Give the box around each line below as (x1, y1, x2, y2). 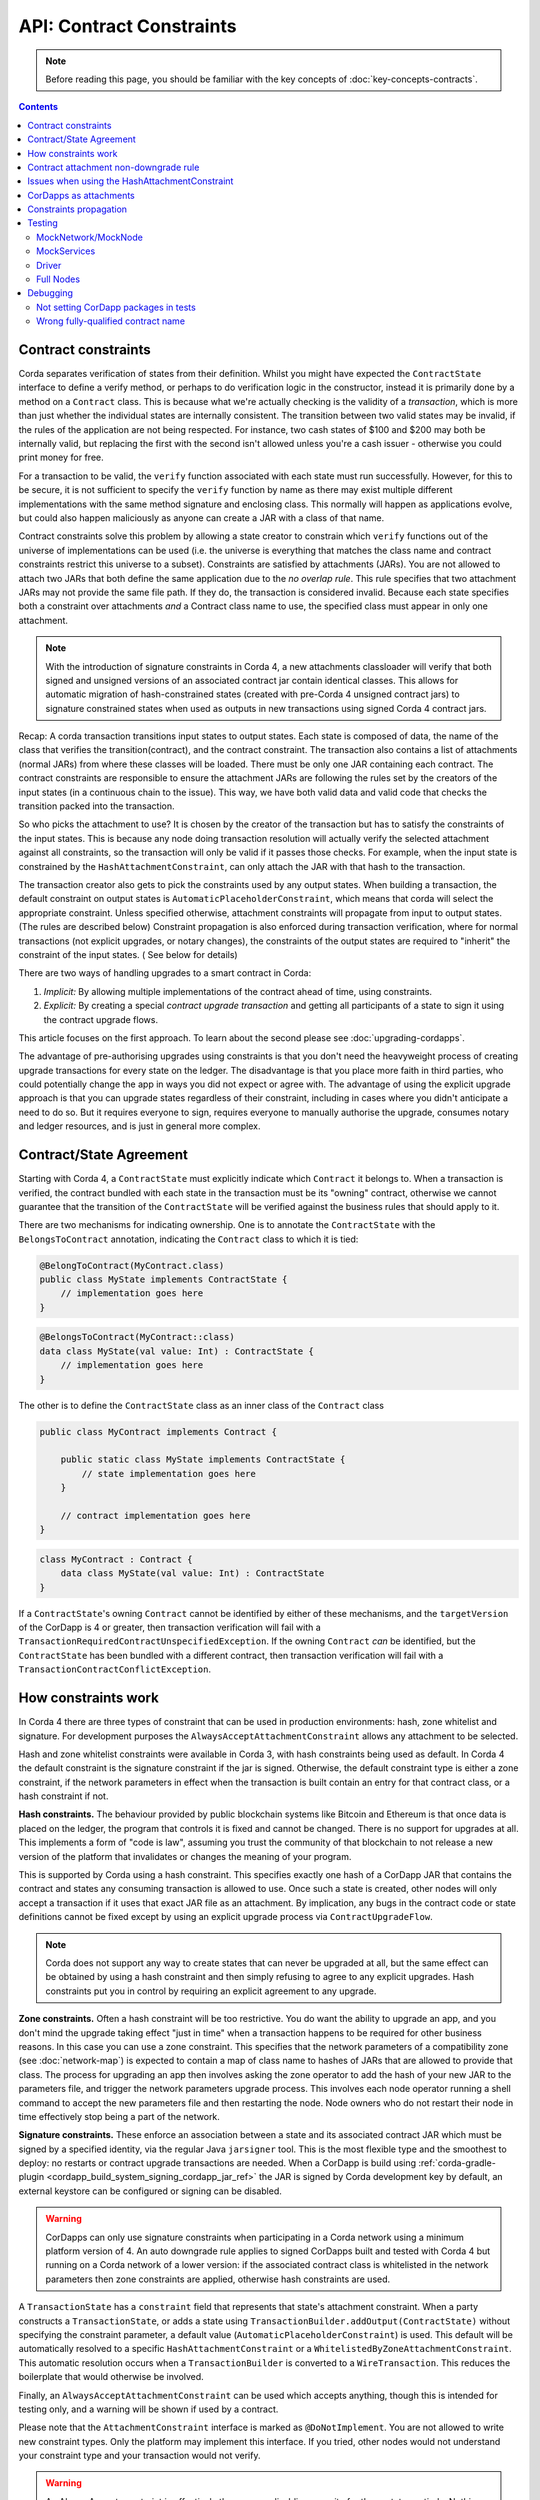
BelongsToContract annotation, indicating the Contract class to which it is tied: (18, 1233, 359, 1245)
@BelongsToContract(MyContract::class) (39, 1331, 235, 1343)
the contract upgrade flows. (43, 1013, 159, 1025)
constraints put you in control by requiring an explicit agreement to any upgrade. (45, 1985, 377, 1997)
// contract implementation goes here (60, 1510, 251, 1521)
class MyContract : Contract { (39, 1553, 194, 1565)
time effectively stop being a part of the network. (18, 2110, 220, 2122)
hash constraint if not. (18, 1790, 109, 1802)
